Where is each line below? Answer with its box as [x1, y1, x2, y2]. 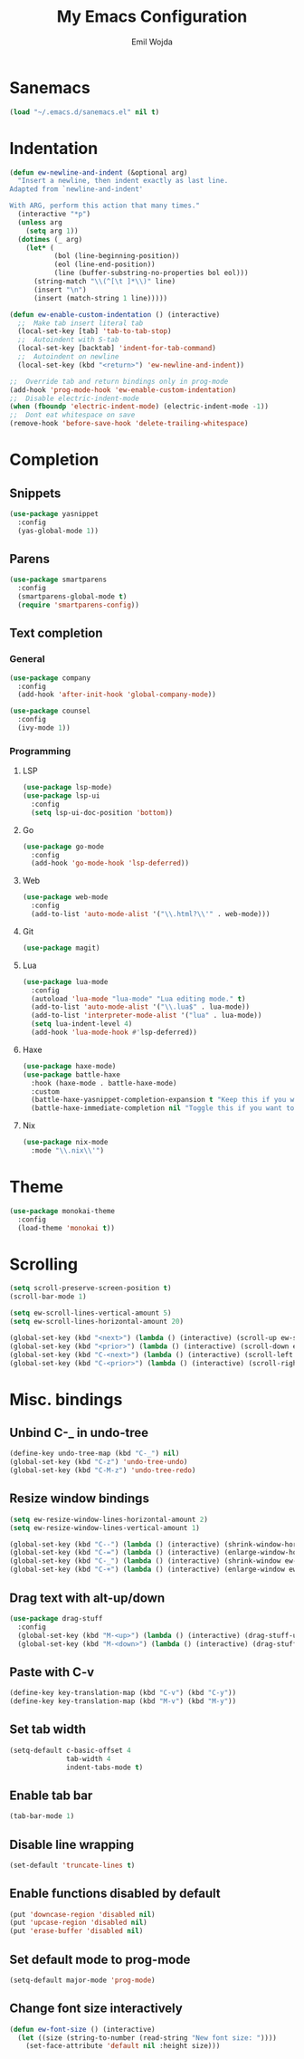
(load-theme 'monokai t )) [17, 1223, 116, 1232]
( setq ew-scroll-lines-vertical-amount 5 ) [9, 1308, 172, 1318]
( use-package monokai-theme [9, 1206, 116, 1215]
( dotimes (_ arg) [17, 235, 83, 244]
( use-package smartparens [9, 575, 107, 585]
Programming [9, 744, 71, 757]
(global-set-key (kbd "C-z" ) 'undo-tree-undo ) [9, 1458, 188, 1467]
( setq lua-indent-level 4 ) [31, 1020, 133, 1029]
